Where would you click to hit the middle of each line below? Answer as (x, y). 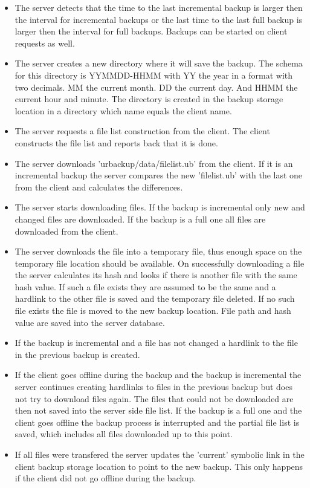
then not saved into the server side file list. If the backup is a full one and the (158, 410)
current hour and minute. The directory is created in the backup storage (149, 99)
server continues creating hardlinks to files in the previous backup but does (153, 387)
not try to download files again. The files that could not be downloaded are (154, 398)
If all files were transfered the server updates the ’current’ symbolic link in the (160, 454)
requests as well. (45, 43)
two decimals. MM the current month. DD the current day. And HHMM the (156, 87)
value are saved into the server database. (90, 322)
